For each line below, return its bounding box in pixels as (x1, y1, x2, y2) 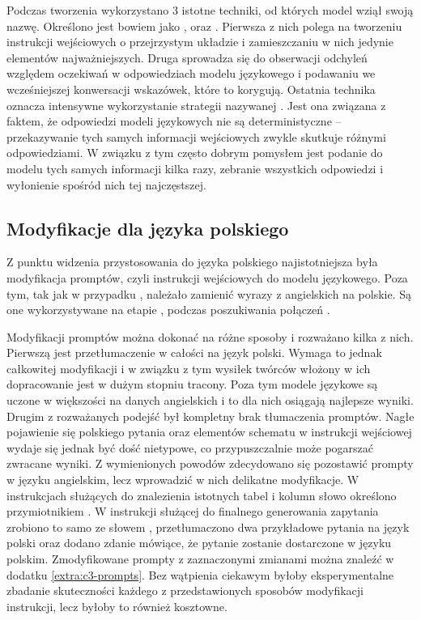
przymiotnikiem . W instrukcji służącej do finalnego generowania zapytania (6, 503, 379, 520)
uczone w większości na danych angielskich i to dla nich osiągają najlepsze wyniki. (6, 392, 414, 409)
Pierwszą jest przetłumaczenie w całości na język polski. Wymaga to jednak (6, 344, 382, 361)
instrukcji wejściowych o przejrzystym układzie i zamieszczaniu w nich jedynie (6, 33, 393, 50)
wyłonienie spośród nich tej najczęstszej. (6, 176, 206, 193)
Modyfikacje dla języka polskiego (6, 215, 289, 240)
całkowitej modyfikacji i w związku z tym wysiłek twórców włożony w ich (6, 359, 371, 376)
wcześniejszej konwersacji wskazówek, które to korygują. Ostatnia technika (6, 80, 376, 97)
